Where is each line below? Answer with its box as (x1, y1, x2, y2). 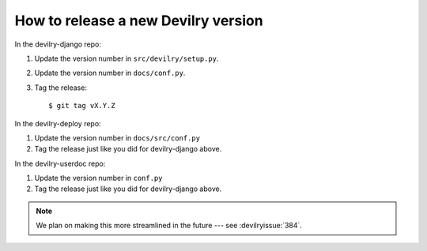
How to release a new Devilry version (14, 12, 264, 29)
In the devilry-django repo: (14, 39, 102, 49)
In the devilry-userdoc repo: (14, 159, 106, 168)
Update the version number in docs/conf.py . (34, 68, 186, 78)
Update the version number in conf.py (34, 174, 163, 183)
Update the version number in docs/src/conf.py (34, 133, 201, 142)
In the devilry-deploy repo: (14, 118, 102, 128)
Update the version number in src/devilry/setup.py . (34, 54, 219, 63)
